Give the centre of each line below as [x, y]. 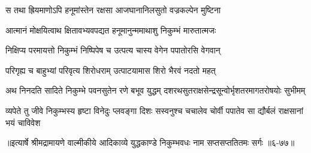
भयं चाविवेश [23, 122]
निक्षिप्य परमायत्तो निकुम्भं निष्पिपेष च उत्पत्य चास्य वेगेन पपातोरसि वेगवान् [113, 50]
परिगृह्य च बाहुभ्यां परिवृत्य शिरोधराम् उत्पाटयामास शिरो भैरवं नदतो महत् [111, 70]
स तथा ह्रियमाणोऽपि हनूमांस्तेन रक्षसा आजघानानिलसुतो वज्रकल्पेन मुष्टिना [113, 10]
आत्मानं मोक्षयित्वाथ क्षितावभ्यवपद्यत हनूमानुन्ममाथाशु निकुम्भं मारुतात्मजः [111, 30]
